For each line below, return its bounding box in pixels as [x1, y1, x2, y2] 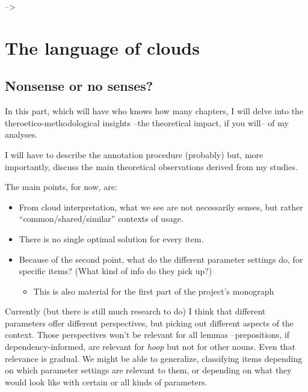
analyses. [5, 128, 38, 141]
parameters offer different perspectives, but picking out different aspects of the [5, 316, 294, 329]
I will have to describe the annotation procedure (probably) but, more [5, 148, 263, 161]
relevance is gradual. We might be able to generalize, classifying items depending [5, 352, 303, 364]
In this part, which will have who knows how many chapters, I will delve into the [5, 105, 304, 117]
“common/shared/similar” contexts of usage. [19, 212, 183, 225]
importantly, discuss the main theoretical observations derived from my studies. [5, 160, 298, 173]
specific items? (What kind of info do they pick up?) [19, 265, 212, 277]
